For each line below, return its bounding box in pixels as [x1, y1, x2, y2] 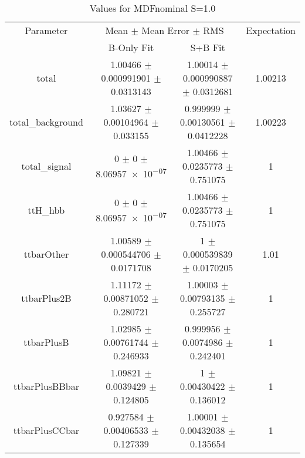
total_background [9, 115, 83, 129]
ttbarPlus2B [21, 291, 72, 305]
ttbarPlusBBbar [13, 379, 79, 393]
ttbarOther [23, 247, 69, 261]
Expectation [246, 23, 296, 37]
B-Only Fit [108, 41, 154, 54]
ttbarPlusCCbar [13, 423, 80, 437]
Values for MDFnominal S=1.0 [89, 1, 216, 15]
